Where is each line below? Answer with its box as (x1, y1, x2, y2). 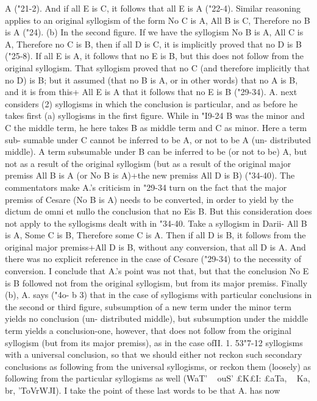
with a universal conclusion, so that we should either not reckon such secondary (5, 348, 302, 361)
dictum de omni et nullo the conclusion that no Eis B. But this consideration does (5, 205, 312, 218)
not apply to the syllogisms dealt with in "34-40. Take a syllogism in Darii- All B (5, 216, 307, 229)
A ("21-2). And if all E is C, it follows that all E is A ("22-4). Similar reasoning (5, 2, 301, 14)
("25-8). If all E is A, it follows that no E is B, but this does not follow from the (5, 49, 304, 62)
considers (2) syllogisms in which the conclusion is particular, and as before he (5, 97, 297, 110)
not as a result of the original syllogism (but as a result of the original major (5, 157, 291, 169)
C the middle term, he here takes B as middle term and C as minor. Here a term (5, 121, 307, 133)
